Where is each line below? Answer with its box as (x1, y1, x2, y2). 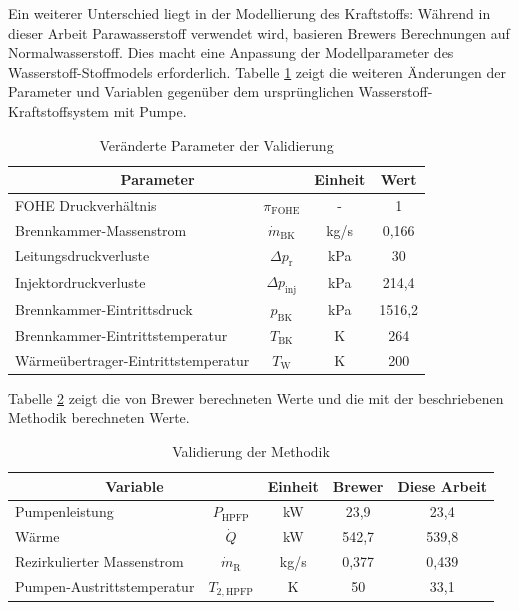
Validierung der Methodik (172, 440, 330, 461)
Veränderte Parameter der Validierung (99, 134, 334, 155)
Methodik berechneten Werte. (8, 407, 190, 428)
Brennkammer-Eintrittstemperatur (15, 324, 228, 345)
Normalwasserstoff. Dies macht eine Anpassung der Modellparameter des (8, 42, 454, 63)
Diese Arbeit (397, 475, 488, 496)
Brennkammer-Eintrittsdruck (15, 299, 193, 320)
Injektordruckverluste (15, 272, 146, 293)
